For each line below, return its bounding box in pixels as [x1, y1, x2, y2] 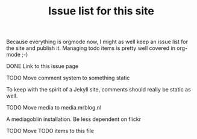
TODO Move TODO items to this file [6, 128, 95, 135]
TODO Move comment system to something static [6, 74, 130, 82]
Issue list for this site [48, 4, 155, 18]
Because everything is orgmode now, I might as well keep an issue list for [6, 38, 189, 46]
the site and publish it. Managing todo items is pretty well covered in [6, 45, 176, 52]
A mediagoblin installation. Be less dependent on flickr [6, 116, 142, 123]
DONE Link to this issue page [6, 63, 79, 70]
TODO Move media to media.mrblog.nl [6, 104, 102, 111]
